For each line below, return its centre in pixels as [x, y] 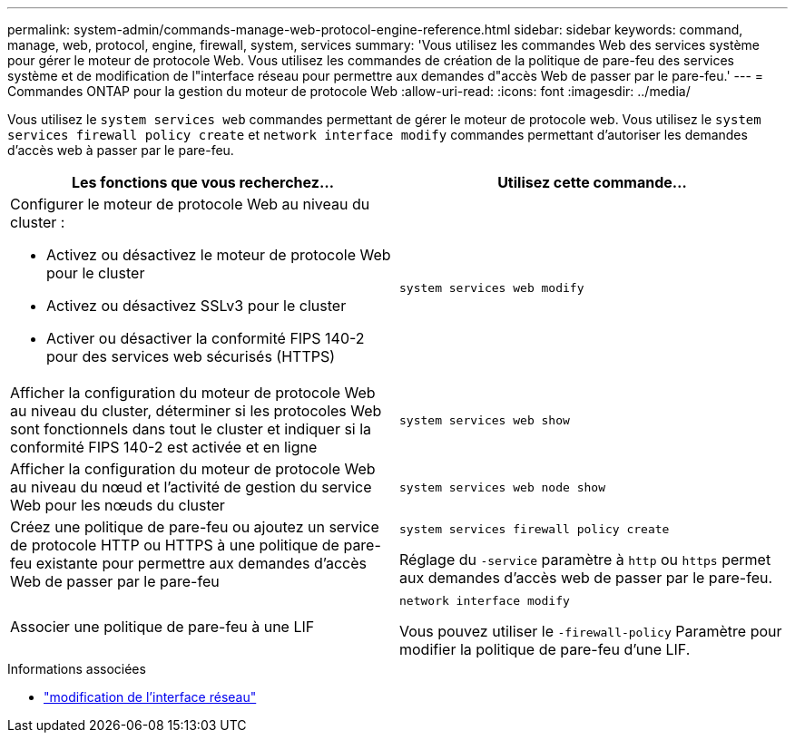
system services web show [485, 420]
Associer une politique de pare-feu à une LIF [162, 626]
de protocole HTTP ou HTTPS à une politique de [175, 545]
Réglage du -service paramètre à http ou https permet [585, 559]
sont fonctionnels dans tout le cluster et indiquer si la [191, 429]
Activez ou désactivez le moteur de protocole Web [219, 255]
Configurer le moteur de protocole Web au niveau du [190, 204]
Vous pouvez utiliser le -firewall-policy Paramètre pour [591, 631]
